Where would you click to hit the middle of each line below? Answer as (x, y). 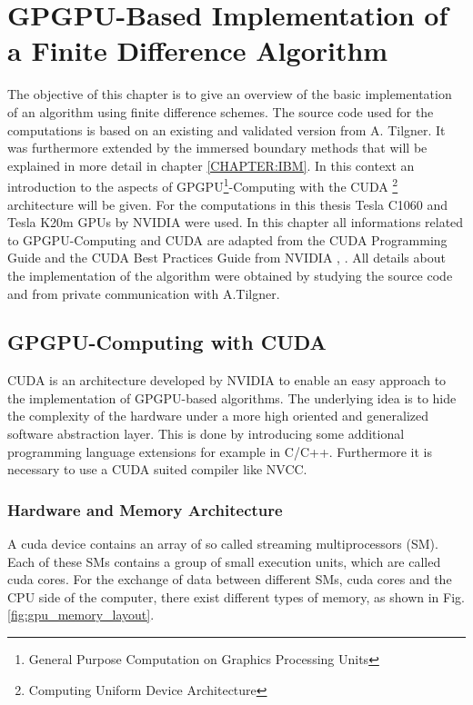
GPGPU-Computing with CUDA (167, 342)
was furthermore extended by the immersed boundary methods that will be (217, 148)
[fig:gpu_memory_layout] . (81, 615)
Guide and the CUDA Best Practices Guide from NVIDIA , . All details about (226, 258)
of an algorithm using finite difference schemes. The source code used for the (221, 111)
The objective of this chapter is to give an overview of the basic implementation (230, 94)
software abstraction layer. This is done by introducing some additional (206, 434)
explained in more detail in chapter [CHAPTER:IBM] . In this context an (211, 165)
